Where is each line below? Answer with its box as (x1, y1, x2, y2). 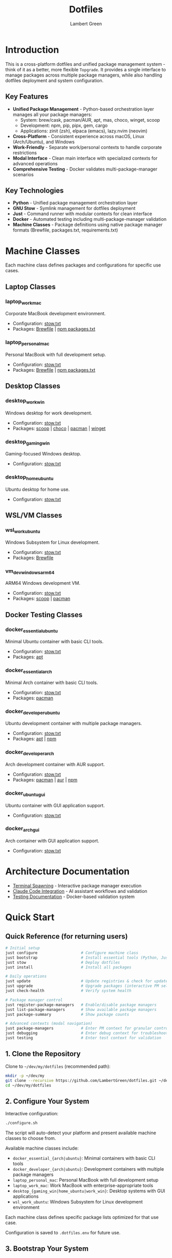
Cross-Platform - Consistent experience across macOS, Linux (12, 133, 145, 139)
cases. (5, 268, 19, 274)
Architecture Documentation (5, 866, 130, 878)
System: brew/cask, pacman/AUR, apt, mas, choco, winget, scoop (20, 117, 160, 123)
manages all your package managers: (12, 111, 92, 118)
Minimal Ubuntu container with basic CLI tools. (5, 638, 104, 645)
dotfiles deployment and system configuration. (5, 77, 104, 83)
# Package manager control (5, 997, 63, 1002)
